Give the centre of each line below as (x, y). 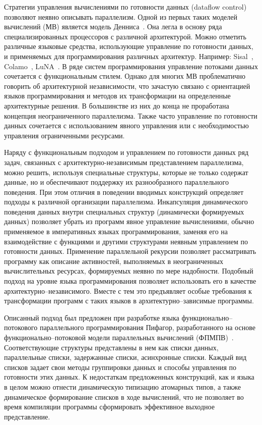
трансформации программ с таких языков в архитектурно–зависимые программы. (129, 301)
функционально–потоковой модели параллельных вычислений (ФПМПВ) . (119, 337)
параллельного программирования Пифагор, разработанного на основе (147, 327)
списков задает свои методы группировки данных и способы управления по (120, 367)
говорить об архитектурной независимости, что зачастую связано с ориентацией (127, 86)
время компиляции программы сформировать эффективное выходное (109, 407)
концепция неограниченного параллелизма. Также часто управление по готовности (131, 115)
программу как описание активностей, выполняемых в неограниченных (114, 261)
